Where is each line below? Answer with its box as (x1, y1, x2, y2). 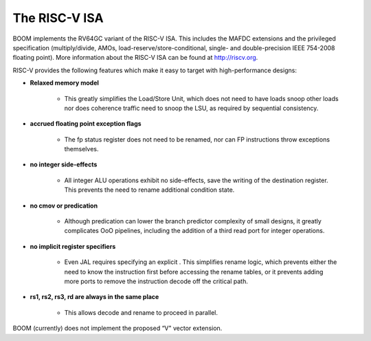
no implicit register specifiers (30, 242, 116, 250)
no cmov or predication (30, 201, 98, 210)
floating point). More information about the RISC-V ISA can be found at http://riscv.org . (12, 54, 258, 62)
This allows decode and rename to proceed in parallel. (64, 308, 218, 316)
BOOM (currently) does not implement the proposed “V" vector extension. (12, 324, 223, 333)
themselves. (64, 145, 99, 153)
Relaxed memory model (30, 79, 100, 87)
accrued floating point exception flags (30, 120, 142, 128)
